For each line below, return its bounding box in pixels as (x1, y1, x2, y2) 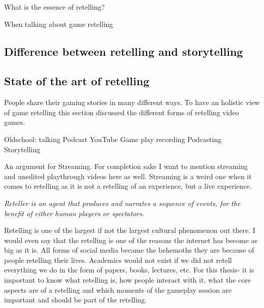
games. (4, 117, 25, 127)
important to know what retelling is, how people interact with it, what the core (4, 275, 251, 285)
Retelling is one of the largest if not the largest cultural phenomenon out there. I (4, 225, 255, 235)
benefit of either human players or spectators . (4, 208, 144, 218)
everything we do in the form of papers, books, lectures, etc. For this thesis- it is (4, 264, 254, 275)
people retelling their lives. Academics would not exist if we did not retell (4, 254, 232, 265)
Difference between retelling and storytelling (4, 43, 243, 59)
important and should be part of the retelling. (4, 294, 147, 305)
